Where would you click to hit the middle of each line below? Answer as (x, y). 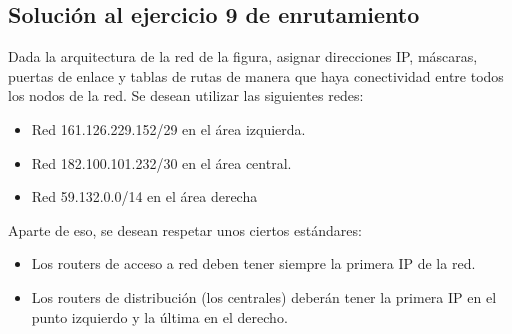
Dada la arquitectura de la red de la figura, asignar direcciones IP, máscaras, (243, 56)
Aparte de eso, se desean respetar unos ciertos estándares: (185, 229)
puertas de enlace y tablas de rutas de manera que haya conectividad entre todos (256, 75)
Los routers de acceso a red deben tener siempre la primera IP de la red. (253, 263)
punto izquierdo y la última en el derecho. (159, 316)
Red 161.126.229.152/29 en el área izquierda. (168, 128)
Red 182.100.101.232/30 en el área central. (161, 162)
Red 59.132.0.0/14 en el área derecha (144, 196)
